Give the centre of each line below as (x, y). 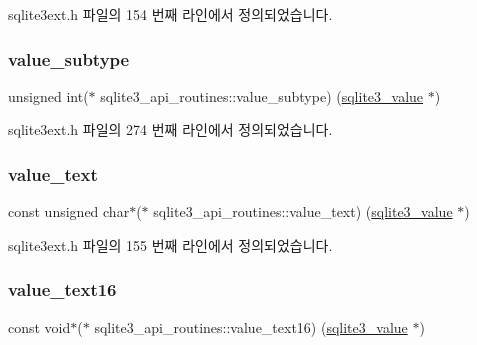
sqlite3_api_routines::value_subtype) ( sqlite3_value (262, 95)
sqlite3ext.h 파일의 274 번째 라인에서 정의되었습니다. (170, 129)
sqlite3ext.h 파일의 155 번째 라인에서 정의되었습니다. (170, 244)
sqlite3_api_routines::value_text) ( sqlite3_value (303, 211)
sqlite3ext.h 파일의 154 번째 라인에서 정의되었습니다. (170, 14)
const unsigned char (69, 211)
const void (39, 326)
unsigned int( (48, 95)
